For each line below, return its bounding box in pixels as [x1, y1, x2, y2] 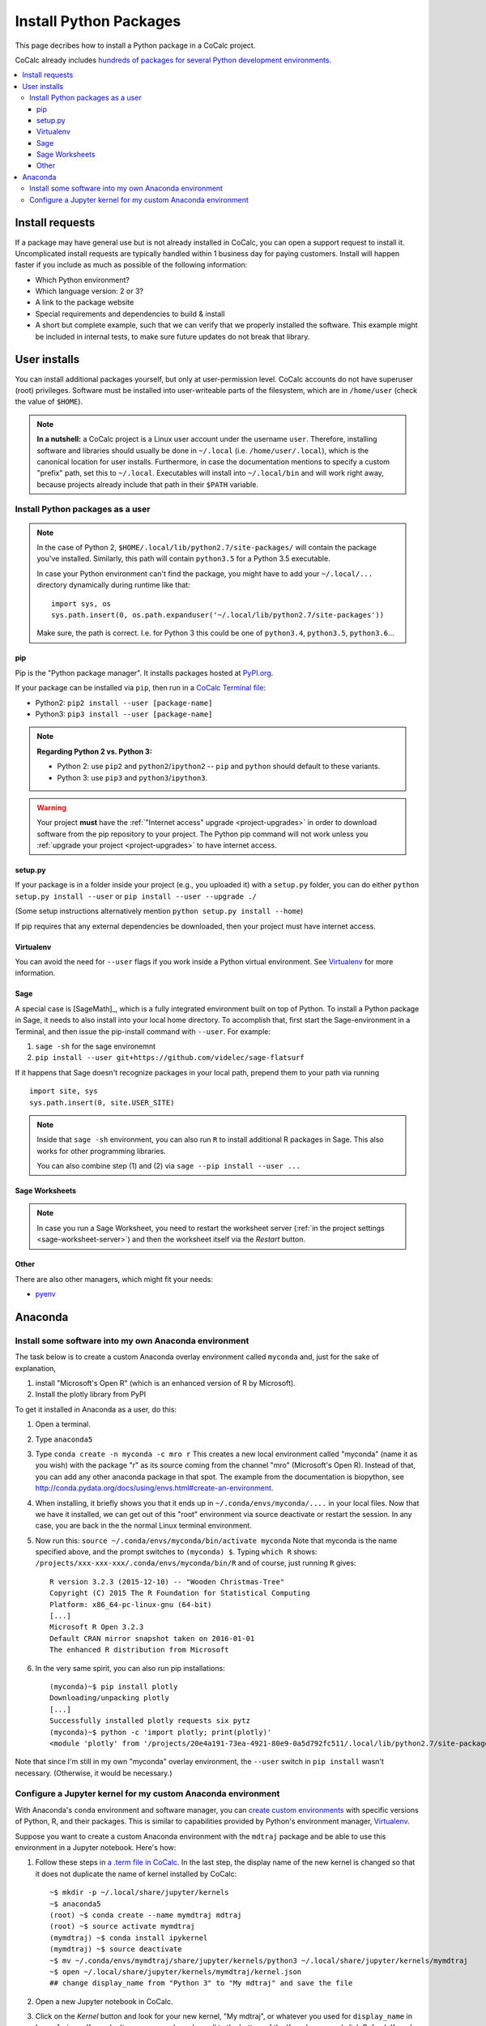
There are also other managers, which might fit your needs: [15, 1274, 214, 1284]
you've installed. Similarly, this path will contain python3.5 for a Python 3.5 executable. [36, 554, 331, 563]
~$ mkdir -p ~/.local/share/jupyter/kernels [49, 1888, 230, 1897]
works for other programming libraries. [36, 1146, 166, 1156]
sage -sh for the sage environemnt [35, 1041, 156, 1051]
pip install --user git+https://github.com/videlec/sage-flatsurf [35, 1054, 305, 1062]
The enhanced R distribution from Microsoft [49, 1645, 230, 1655]
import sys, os [51, 599, 112, 608]
